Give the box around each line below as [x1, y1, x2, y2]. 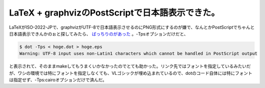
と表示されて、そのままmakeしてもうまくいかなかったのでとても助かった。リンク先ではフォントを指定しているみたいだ [9, 63, 251, 69]
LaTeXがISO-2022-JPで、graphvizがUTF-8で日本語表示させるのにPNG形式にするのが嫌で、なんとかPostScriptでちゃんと [9, 24, 255, 30]
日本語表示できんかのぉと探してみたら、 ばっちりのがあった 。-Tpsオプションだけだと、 [9, 31, 188, 36]
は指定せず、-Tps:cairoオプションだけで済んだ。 [9, 77, 107, 83]
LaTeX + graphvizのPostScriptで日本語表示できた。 [9, 7, 220, 18]
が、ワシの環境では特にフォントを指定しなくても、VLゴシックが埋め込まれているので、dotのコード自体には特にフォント [9, 70, 253, 76]
